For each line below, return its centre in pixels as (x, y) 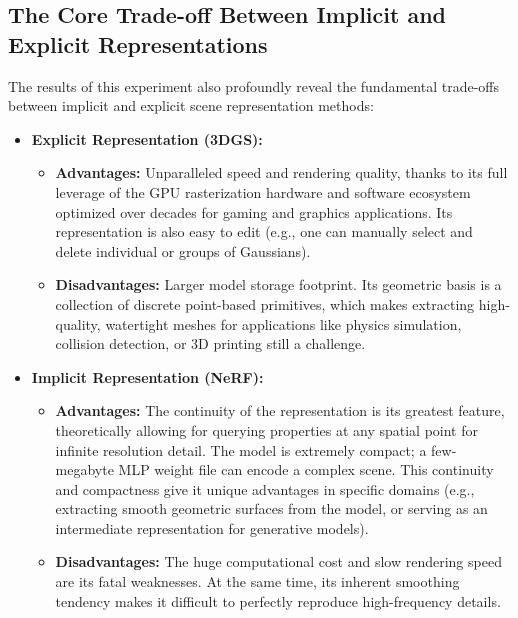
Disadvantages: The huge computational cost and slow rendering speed (278, 561)
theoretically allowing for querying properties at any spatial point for (266, 429)
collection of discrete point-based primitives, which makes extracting (265, 303)
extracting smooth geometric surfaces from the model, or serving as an (271, 508)
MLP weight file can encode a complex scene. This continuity (306, 469)
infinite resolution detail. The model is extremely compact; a (241, 449)
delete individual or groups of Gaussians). (183, 250)
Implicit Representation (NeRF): (147, 376)
